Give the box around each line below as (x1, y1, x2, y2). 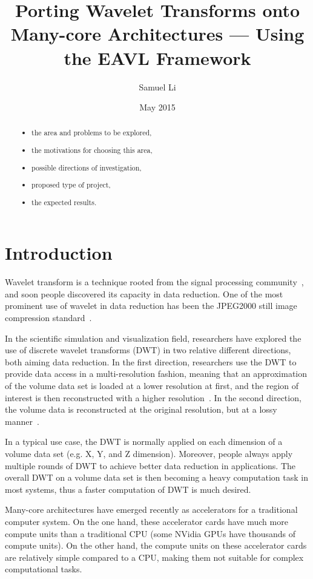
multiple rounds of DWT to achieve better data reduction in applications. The (5, 459, 295, 472)
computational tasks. (5, 563, 82, 575)
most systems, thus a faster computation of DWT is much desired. (5, 482, 251, 495)
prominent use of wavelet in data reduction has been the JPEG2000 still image (5, 299, 297, 312)
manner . (5, 415, 39, 427)
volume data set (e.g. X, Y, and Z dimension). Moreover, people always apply (5, 447, 293, 459)
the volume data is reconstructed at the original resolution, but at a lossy (5, 403, 277, 416)
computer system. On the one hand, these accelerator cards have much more (5, 515, 288, 527)
